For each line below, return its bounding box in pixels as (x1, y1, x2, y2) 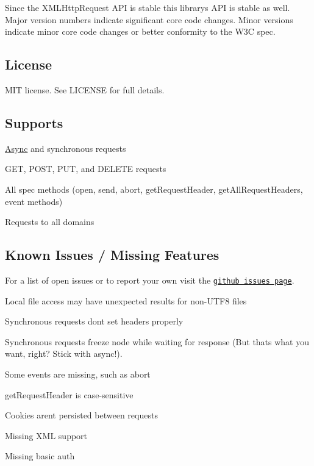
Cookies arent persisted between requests (5, 409, 158, 421)
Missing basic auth (5, 450, 75, 462)
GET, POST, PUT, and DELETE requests (5, 162, 166, 175)
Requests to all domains (5, 215, 95, 228)
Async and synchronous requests (5, 142, 126, 154)
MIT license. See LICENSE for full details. (5, 83, 165, 96)
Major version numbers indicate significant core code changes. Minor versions (5, 13, 293, 26)
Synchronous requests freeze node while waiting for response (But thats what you (5, 335, 310, 348)
